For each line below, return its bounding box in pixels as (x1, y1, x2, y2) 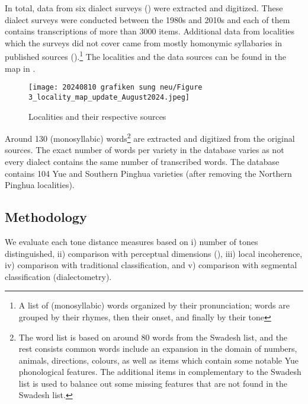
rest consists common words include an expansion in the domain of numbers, (18, 342, 297, 355)
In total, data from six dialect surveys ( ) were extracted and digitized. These (5, 2, 283, 14)
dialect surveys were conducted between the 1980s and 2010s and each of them (5, 13, 290, 26)
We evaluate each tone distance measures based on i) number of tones (5, 235, 258, 247)
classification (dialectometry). (5, 270, 112, 282)
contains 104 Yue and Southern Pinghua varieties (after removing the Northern (5, 167, 292, 179)
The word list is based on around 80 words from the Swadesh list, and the (18, 330, 288, 343)
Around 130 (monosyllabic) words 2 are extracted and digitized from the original (5, 131, 295, 144)
